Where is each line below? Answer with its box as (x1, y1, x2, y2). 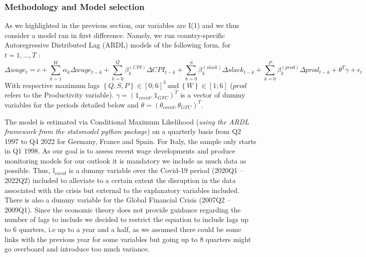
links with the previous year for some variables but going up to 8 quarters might (5, 233, 251, 244)
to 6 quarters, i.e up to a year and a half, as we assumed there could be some (5, 224, 241, 234)
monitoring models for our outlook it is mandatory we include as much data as (5, 155, 246, 165)
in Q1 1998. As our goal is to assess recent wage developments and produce (5, 145, 235, 156)
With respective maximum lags (5, 79, 100, 90)
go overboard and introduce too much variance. (5, 243, 150, 254)
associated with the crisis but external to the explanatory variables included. (5, 184, 240, 195)
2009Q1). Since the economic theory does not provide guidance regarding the (5, 204, 241, 214)
